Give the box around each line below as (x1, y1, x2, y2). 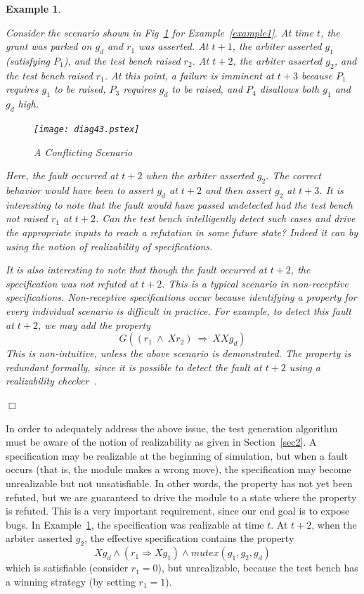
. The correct (266, 168, 321, 183)
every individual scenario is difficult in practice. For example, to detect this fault (6, 303, 351, 318)
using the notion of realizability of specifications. (6, 238, 213, 253)
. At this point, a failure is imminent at (104, 67, 274, 82)
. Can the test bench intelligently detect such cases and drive (95, 211, 356, 226)
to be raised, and (171, 82, 243, 96)
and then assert (205, 183, 271, 198)
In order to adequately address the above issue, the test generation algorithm (6, 420, 338, 435)
